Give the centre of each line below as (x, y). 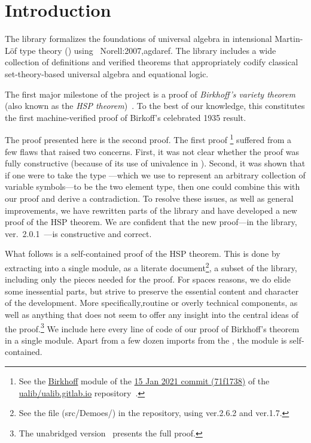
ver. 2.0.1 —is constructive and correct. (78, 233)
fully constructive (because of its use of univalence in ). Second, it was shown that (155, 163)
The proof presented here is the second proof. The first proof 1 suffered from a (148, 139)
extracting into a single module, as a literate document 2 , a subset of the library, (151, 266)
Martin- (289, 39)
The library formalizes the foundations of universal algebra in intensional (138, 39)
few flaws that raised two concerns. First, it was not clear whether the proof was (152, 151)
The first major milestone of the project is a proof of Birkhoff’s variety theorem (150, 94)
